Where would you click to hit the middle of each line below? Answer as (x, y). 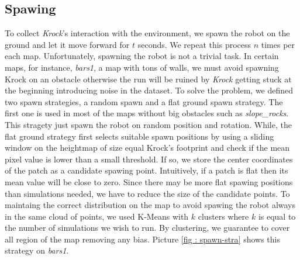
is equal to (277, 216)
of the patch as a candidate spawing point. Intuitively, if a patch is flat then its (146, 170)
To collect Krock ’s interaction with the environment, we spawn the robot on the (147, 33)
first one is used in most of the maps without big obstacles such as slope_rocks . (147, 113)
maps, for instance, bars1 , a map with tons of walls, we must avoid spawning (142, 67)
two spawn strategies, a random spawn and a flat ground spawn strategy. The (144, 101)
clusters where (223, 216)
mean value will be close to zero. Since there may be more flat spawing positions (149, 181)
